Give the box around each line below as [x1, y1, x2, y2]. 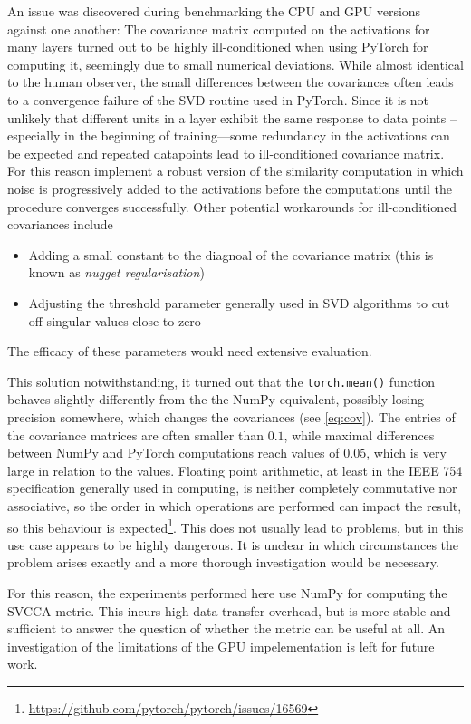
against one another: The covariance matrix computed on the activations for [7, 19, 430, 38]
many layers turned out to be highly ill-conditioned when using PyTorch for [7, 37, 428, 56]
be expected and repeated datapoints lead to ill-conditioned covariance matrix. [7, 143, 445, 162]
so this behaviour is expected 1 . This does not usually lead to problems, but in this [7, 515, 464, 536]
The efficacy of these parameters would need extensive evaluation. [7, 342, 372, 361]
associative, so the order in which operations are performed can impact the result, [7, 496, 462, 515]
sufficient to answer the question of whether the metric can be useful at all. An [7, 619, 445, 638]
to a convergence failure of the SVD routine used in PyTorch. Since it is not [7, 90, 429, 109]
